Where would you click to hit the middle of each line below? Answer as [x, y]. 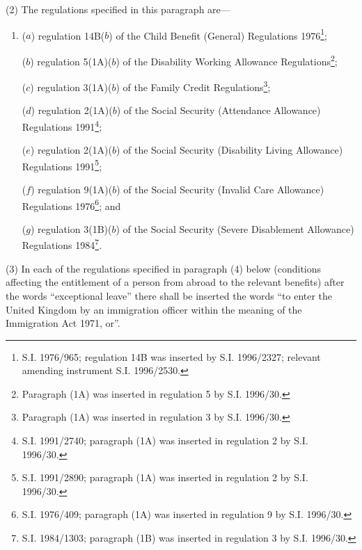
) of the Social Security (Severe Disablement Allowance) [235, 228]
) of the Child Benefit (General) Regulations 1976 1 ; [218, 34]
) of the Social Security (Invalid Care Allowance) [220, 189]
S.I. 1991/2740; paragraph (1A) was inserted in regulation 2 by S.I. [165, 440]
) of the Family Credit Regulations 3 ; [193, 86]
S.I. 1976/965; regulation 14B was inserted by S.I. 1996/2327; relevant [171, 356]
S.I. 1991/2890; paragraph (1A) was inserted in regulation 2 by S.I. [165, 477]
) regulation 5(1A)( [71, 61]
